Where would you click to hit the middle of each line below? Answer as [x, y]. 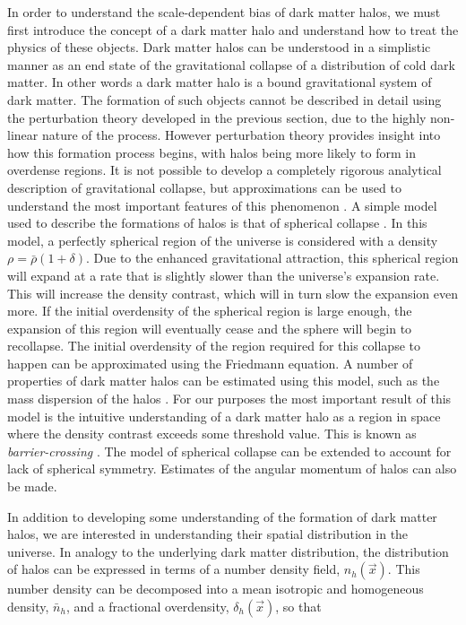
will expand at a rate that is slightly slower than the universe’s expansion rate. [224, 275]
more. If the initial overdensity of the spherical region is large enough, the [210, 311]
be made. [32, 486]
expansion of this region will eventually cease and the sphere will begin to [210, 328]
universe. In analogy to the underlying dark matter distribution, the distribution [228, 551]
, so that [298, 606]
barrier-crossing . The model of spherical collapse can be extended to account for [229, 451]
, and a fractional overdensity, [147, 606]
